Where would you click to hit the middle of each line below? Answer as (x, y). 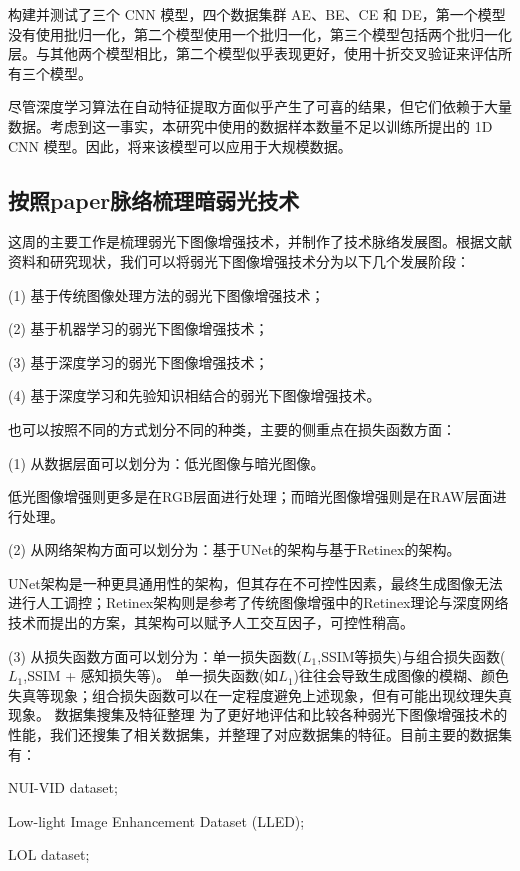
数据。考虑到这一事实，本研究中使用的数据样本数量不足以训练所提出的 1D (250, 125)
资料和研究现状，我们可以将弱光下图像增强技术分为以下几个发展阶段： (239, 260)
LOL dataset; (49, 854)
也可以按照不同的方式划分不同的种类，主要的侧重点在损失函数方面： (232, 428)
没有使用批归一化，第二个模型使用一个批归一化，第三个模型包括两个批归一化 (260, 33)
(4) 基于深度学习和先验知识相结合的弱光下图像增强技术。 (194, 395)
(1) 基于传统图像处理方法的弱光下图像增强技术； (166, 294)
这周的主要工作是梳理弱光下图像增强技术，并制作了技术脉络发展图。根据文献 (260, 241)
